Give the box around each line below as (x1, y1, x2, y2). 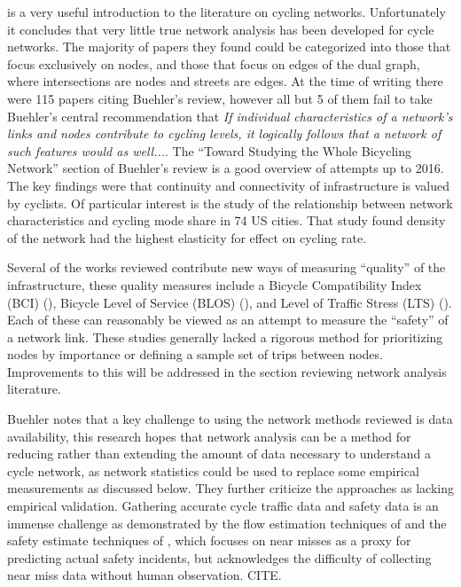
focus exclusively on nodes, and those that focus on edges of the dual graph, (7, 54, 420, 73)
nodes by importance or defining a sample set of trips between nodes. (7, 345, 383, 364)
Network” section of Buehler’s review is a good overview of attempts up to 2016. (7, 159, 444, 177)
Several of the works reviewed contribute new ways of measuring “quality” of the (7, 258, 446, 277)
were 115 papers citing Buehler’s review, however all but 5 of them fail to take (7, 89, 433, 107)
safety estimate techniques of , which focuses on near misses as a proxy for (7, 531, 411, 550)
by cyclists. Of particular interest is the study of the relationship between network (7, 193, 453, 212)
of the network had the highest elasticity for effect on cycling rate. (7, 228, 367, 247)
